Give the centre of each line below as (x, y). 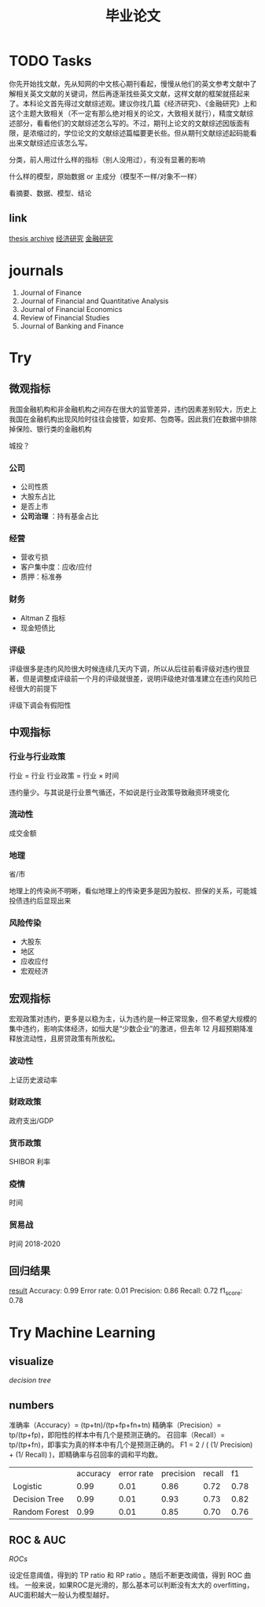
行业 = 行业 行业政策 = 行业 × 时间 (64, 775)
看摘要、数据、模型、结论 (50, 193)
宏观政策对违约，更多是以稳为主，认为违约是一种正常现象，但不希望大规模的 (133, 1019)
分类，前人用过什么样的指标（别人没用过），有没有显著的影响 (107, 159)
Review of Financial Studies (65, 317)
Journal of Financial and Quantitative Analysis (94, 301)
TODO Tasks (51, 61)
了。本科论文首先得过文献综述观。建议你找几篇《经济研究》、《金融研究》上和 (133, 103)
